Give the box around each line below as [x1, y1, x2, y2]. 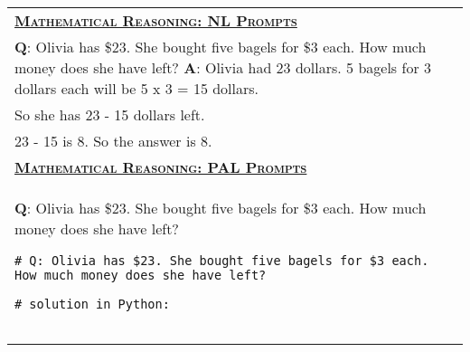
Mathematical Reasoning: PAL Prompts [14, 157, 307, 177]
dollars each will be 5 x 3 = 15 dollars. [14, 78, 259, 99]
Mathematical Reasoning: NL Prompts [14, 10, 297, 31]
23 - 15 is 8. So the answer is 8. [14, 130, 212, 151]
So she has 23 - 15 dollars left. [14, 104, 205, 125]
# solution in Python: [14, 297, 170, 311]
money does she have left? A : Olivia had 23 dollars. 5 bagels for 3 [14, 57, 431, 78]
